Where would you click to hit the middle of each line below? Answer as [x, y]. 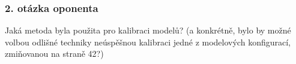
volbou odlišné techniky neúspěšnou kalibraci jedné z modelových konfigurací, [148, 42]
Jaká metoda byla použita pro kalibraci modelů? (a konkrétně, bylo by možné [148, 30]
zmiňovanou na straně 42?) [54, 54]
